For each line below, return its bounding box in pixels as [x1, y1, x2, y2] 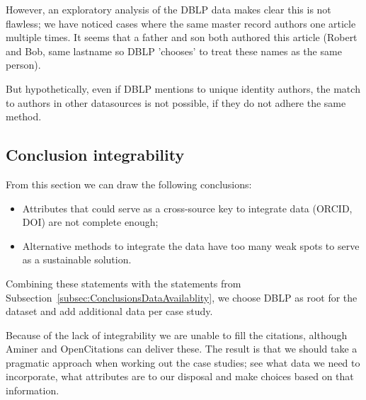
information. [6, 383, 59, 398]
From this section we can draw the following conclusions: [6, 176, 252, 191]
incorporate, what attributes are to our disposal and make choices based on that [6, 369, 354, 384]
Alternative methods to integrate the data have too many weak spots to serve [22, 238, 360, 253]
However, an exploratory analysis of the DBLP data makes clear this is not [6, 2, 331, 16]
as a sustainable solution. [22, 252, 132, 267]
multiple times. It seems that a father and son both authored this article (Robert [6, 30, 358, 45]
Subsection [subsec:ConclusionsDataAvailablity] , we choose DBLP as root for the [6, 290, 358, 304]
